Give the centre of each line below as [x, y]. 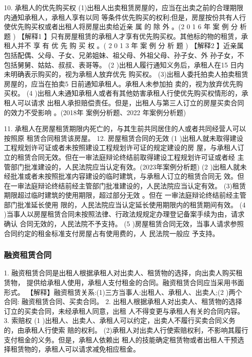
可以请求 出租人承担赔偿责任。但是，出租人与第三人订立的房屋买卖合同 [131, 102]
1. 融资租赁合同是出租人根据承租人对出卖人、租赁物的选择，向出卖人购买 [120, 273]
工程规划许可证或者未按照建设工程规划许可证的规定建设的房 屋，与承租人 [121, 147]
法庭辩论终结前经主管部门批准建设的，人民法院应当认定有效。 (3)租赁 [135, 185]
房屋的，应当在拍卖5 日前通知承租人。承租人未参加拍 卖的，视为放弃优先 [120, 83]
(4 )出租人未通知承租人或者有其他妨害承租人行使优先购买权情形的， [134, 93]
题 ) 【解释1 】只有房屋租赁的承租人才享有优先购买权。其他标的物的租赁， [123, 36]
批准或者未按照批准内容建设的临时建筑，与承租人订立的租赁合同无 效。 [124, 176]
